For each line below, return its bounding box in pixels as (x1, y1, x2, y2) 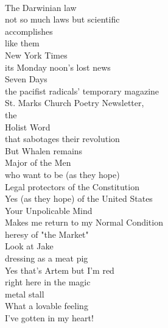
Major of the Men (5, 156, 71, 169)
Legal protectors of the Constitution (5, 180, 139, 193)
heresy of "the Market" (5, 227, 89, 240)
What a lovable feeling (5, 299, 88, 312)
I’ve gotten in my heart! (5, 312, 94, 324)
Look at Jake (5, 240, 54, 252)
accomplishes (5, 24, 53, 37)
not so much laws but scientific (5, 13, 120, 26)
